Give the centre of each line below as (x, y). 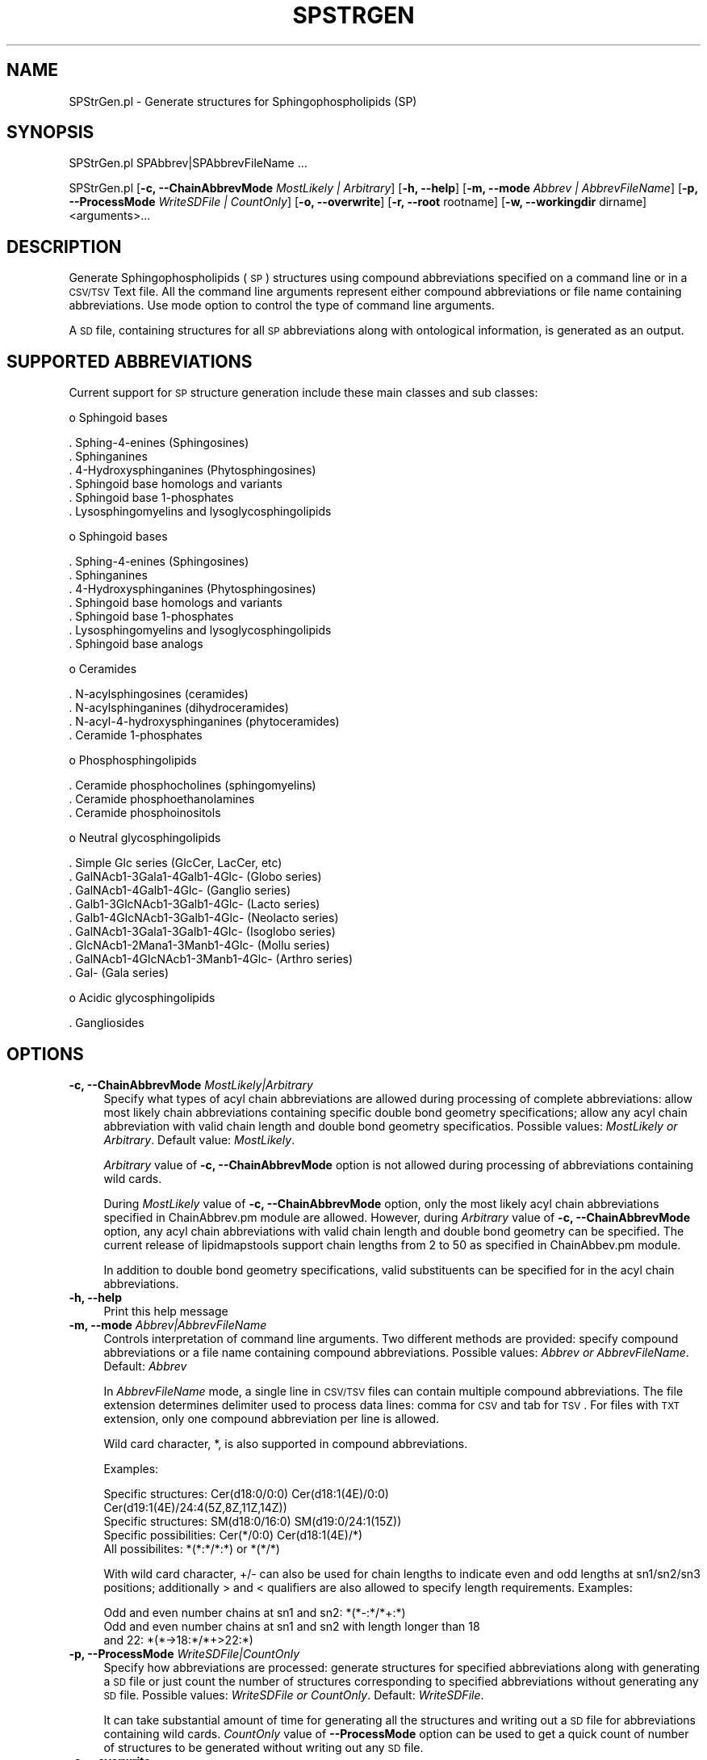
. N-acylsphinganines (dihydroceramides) (179, 708)
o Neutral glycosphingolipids (145, 838)
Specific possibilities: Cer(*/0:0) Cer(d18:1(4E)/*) (233, 1535)
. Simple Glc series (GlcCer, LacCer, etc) (176, 863)
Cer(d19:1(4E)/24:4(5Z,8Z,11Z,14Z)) (195, 1507)
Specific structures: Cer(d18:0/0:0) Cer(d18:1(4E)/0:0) (246, 1493)
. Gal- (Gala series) (119, 973)
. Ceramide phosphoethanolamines (162, 799)
